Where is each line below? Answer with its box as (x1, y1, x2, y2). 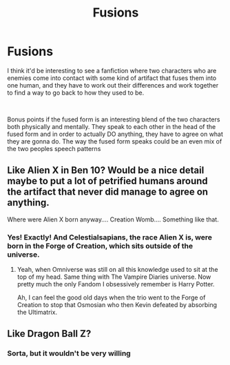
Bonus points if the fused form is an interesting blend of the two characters (7, 115, 220, 124)
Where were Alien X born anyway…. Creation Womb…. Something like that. (7, 215, 219, 224)
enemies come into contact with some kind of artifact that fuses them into (7, 74, 217, 82)
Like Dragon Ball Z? (7, 328, 92, 339)
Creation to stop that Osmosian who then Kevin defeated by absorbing (17, 301, 218, 309)
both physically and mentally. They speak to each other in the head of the (7, 122, 216, 130)
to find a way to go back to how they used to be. (7, 88, 145, 97)
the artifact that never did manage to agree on (7, 186, 209, 198)
